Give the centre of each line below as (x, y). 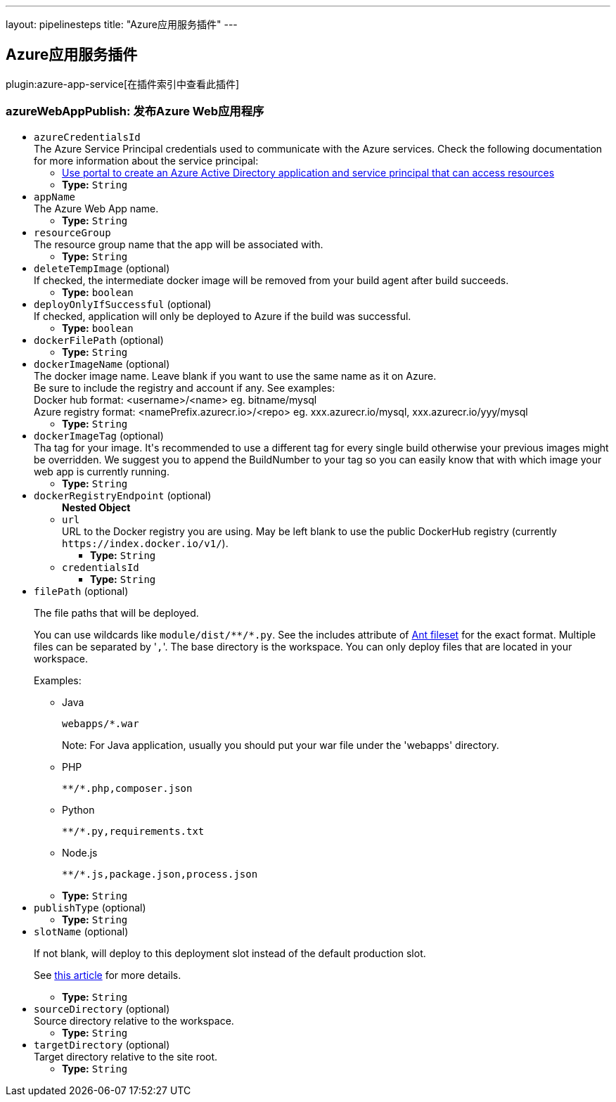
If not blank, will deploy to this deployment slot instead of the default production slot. (230, 953)
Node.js (80, 852)
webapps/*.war (101, 723)
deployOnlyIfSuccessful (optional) (123, 304)
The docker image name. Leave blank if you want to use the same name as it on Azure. (235, 376)
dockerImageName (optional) (102, 364)
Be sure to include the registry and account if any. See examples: (185, 387)
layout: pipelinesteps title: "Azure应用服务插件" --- (122, 24)
